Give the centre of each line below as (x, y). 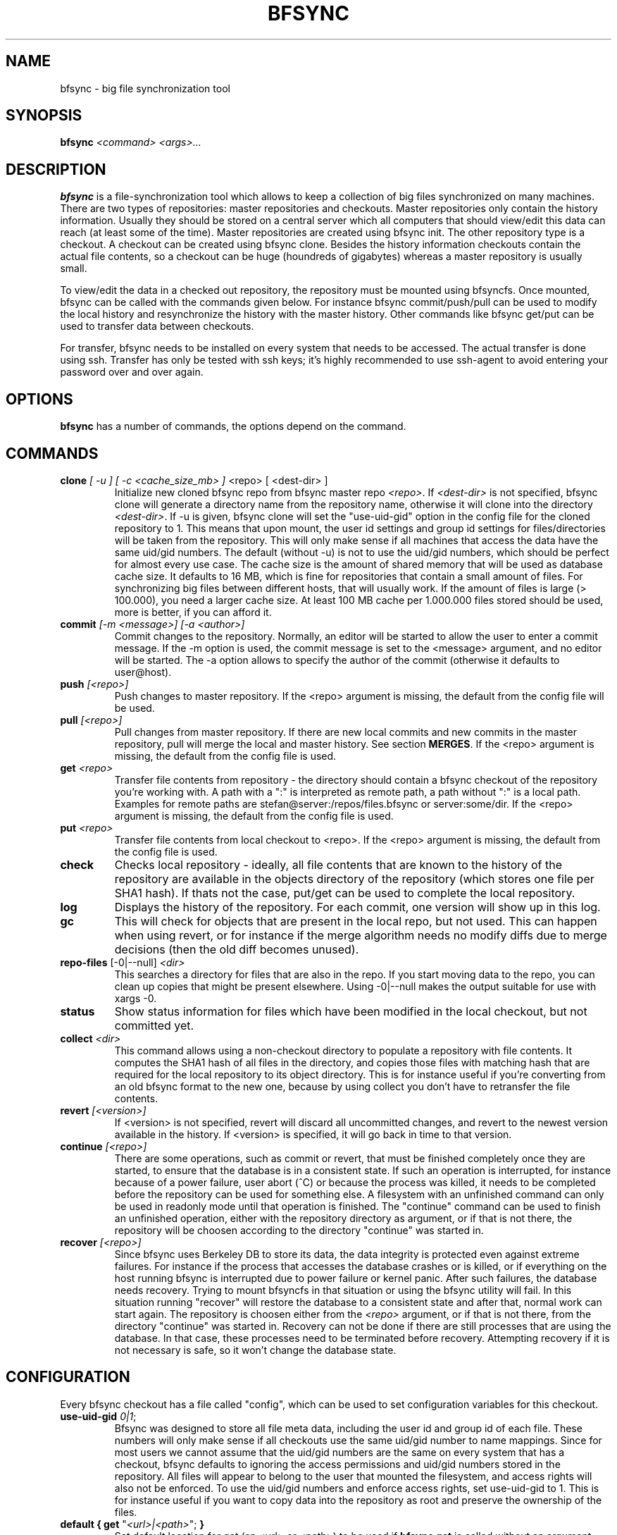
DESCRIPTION (56, 169)
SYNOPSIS (44, 116)
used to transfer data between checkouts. (157, 326)
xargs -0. (136, 998)
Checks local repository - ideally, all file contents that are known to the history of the (338, 864)
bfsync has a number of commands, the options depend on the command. (233, 426)
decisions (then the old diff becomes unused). (237, 949)
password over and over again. (132, 372)
